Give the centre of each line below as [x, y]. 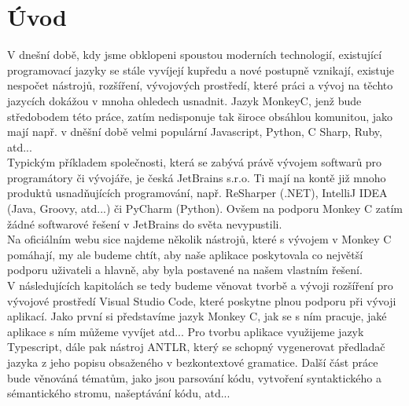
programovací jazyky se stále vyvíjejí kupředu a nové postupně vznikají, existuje [201, 69]
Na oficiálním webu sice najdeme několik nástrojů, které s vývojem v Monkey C [199, 239]
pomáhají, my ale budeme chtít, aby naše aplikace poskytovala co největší [185, 254]
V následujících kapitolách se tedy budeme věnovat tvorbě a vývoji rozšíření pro [200, 285]
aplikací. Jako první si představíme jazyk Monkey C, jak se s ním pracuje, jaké [197, 316]
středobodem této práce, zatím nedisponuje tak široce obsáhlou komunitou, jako [200, 116]
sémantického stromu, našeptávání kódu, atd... [119, 393]
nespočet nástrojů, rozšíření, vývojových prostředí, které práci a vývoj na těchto [200, 85]
